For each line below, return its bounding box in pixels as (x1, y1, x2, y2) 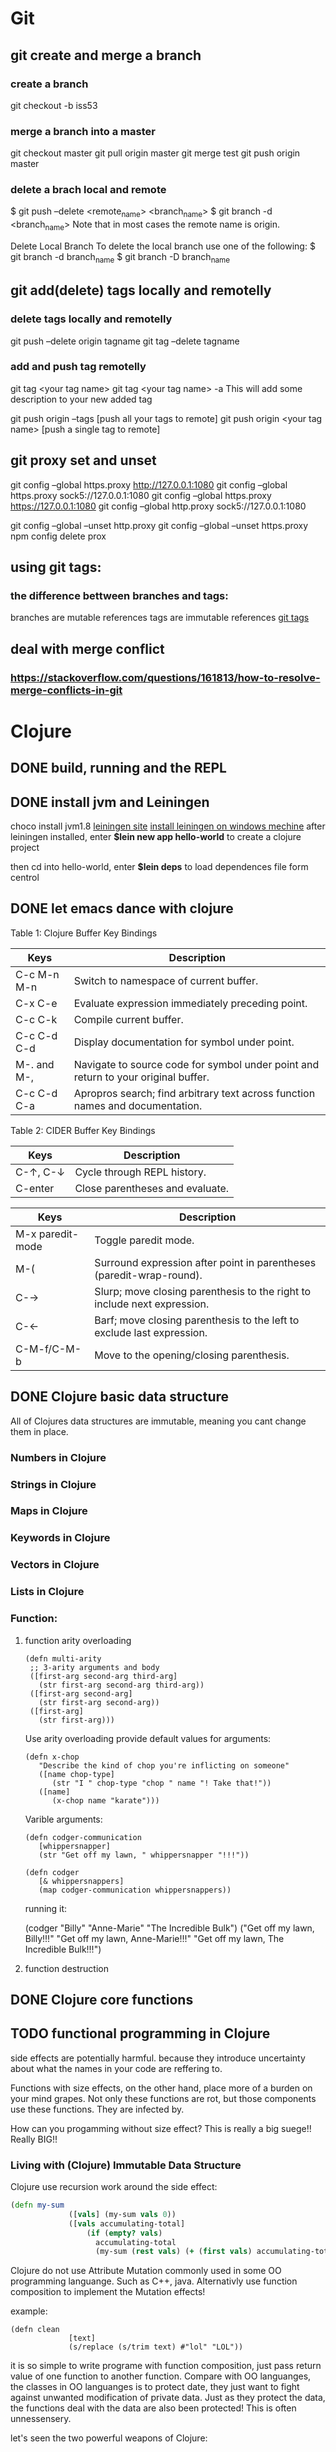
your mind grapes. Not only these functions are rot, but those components (10, 2092, 317, 2104)
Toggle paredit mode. (94, 1233, 195, 1247)
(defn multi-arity (24, 1653, 102, 1664)
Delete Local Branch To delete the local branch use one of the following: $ (10, 240, 316, 252)
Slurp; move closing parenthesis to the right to (94, 1284, 312, 1298)
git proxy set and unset (10, 452, 157, 469)
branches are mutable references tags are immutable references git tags (10, 612, 310, 624)
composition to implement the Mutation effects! (10, 2286, 206, 2298)
